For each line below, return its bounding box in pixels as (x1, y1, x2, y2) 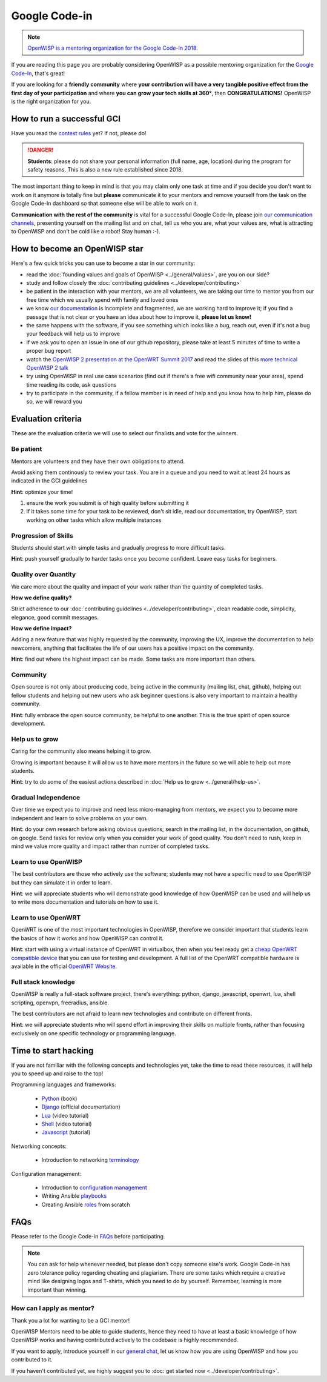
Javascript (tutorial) (41, 1129, 91, 1136)
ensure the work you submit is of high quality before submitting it (26, 499, 189, 507)
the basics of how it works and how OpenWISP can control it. (11, 934, 164, 942)
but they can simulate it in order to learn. (11, 879, 113, 886)
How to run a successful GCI (11, 113, 121, 124)
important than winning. (27, 1286, 87, 1294)
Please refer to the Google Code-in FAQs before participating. (11, 1232, 165, 1240)
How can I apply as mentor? (11, 1304, 95, 1312)
